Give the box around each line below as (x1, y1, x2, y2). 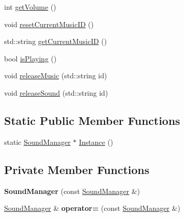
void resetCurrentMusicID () (4, 18, 94, 29)
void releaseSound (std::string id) (4, 87, 108, 98)
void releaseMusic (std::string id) (4, 70, 107, 81)
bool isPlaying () (4, 53, 57, 63)
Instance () (79, 136, 113, 147)
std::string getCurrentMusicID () (4, 36, 107, 47)
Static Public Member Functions (4, 112, 180, 128)
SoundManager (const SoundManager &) (4, 185, 140, 196)
